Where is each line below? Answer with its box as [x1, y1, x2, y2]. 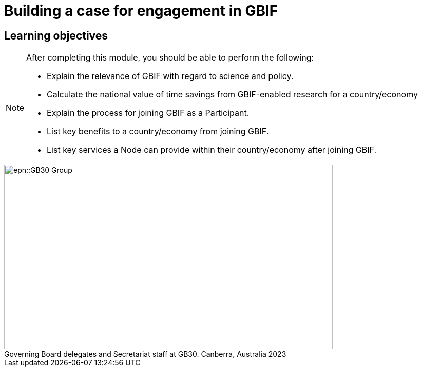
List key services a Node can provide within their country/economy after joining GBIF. [47, 145, 376, 155]
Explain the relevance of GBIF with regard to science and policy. [47, 71, 294, 82]
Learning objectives [4, 29, 108, 42]
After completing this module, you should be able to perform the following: [26, 52, 314, 63]
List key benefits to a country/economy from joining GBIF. [47, 126, 269, 137]
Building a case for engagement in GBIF [4, 2, 278, 19]
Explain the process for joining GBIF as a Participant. [47, 108, 250, 119]
